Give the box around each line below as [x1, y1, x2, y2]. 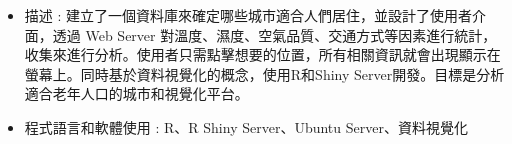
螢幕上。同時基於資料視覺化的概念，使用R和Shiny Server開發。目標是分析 [24, 63, 505, 84]
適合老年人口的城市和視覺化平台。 [24, 83, 249, 104]
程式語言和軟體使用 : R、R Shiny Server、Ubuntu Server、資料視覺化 [24, 116, 468, 137]
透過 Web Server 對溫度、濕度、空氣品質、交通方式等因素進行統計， [52, 24, 497, 45]
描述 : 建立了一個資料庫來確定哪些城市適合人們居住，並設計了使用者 [24, 5, 473, 25]
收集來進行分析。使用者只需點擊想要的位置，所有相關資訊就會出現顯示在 [24, 44, 501, 65]
